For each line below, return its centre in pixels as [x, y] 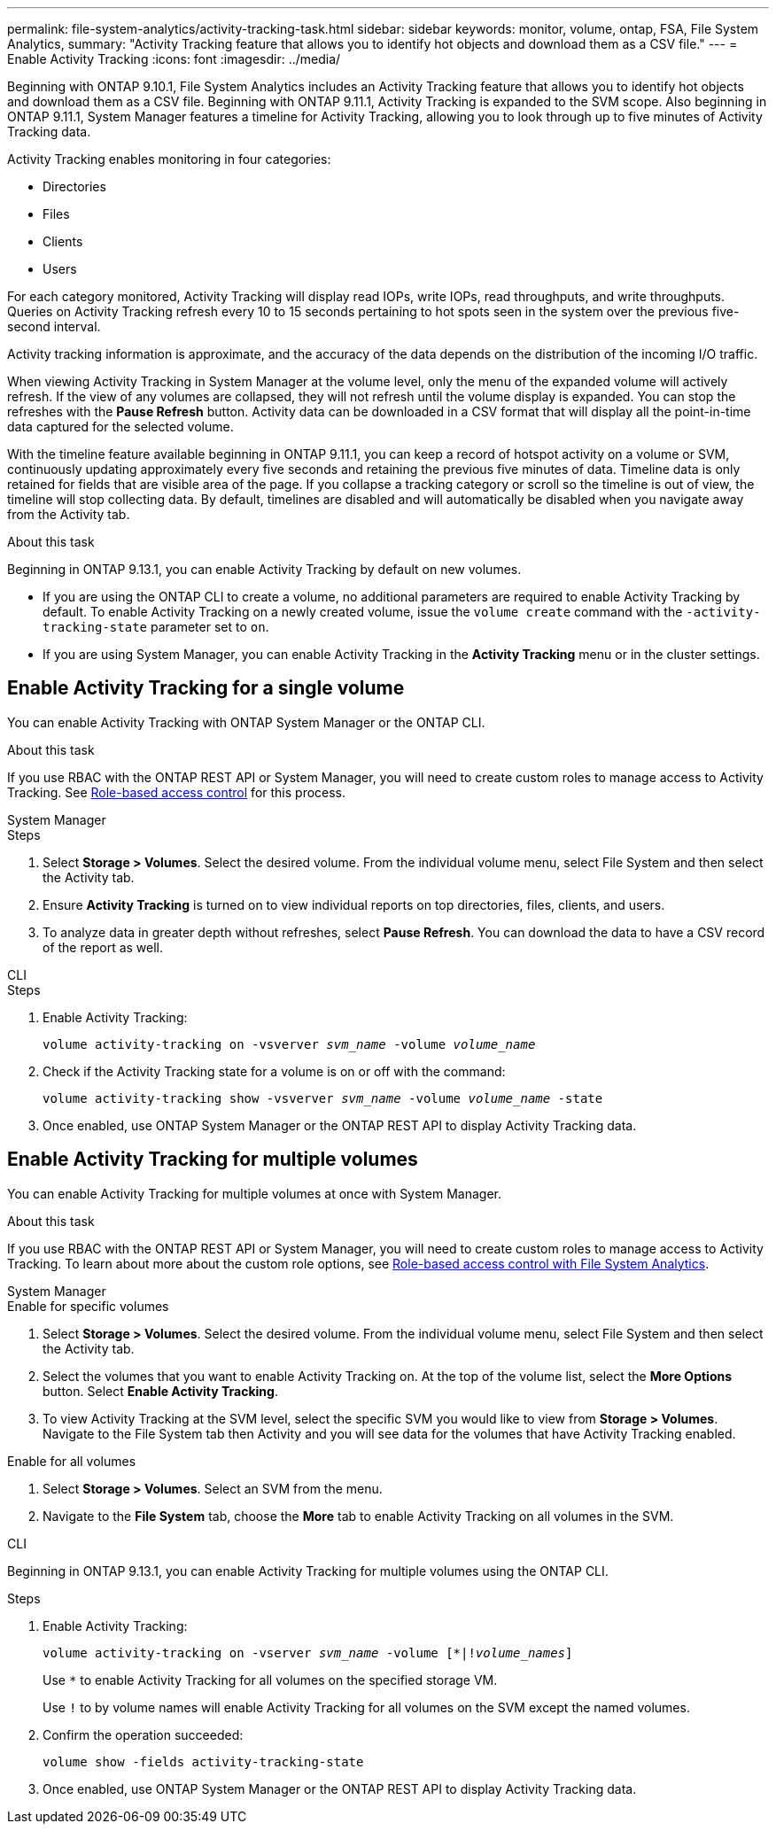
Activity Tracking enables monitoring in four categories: [169, 159]
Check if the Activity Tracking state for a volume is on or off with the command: [274, 1071]
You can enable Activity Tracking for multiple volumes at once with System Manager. [254, 1193]
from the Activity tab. [69, 514]
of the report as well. [103, 947]
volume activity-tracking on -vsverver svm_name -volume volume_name [289, 1044]
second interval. [54, 326]
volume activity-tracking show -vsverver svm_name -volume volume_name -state [323, 1098]
